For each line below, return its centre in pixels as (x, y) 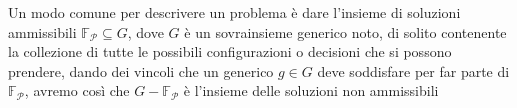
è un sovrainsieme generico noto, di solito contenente (345, 31)
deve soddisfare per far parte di (413, 70)
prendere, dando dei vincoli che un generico (141, 70)
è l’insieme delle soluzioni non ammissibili (311, 90)
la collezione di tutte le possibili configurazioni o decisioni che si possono (230, 51)
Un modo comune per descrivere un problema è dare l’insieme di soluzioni (234, 12)
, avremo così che (77, 90)
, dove (145, 31)
